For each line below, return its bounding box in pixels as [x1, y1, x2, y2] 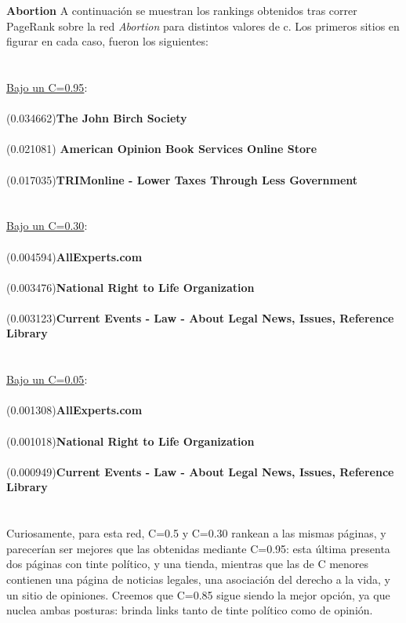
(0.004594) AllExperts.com [6, 248, 143, 264]
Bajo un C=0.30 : [6, 217, 88, 234]
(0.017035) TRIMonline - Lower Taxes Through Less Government [6, 171, 358, 188]
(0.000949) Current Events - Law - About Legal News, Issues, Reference [6, 463, 394, 479]
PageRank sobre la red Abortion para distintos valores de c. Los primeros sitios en [6, 17, 400, 34]
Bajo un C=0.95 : [6, 78, 88, 95]
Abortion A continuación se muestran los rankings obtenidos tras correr [6, 2, 357, 18]
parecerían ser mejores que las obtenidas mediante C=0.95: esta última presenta [6, 540, 390, 556]
